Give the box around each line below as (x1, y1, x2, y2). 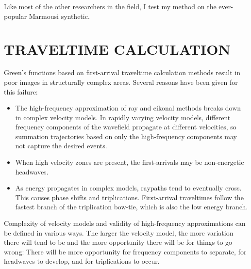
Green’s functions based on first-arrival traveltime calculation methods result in (4, 67, 240, 78)
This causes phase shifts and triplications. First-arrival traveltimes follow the (15, 192, 244, 202)
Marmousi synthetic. (29, 11, 90, 21)
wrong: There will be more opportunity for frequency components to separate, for (4, 246, 247, 256)
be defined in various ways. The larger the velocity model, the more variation (4, 227, 234, 237)
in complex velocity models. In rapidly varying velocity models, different (15, 112, 231, 122)
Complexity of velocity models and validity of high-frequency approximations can (4, 218, 246, 228)
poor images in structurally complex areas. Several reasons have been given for (4, 77, 238, 87)
